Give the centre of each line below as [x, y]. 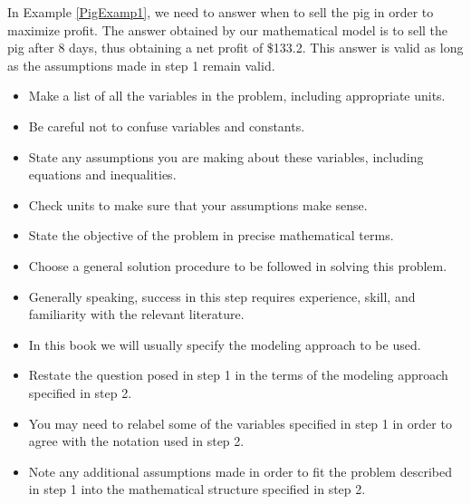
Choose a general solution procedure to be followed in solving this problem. [238, 265]
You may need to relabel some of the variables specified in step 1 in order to [240, 423]
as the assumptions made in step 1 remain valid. [141, 65]
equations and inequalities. [102, 174]
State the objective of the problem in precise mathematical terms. [211, 235]
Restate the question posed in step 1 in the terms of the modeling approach [238, 375]
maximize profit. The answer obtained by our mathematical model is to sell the [228, 29]
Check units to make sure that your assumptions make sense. [198, 204]
